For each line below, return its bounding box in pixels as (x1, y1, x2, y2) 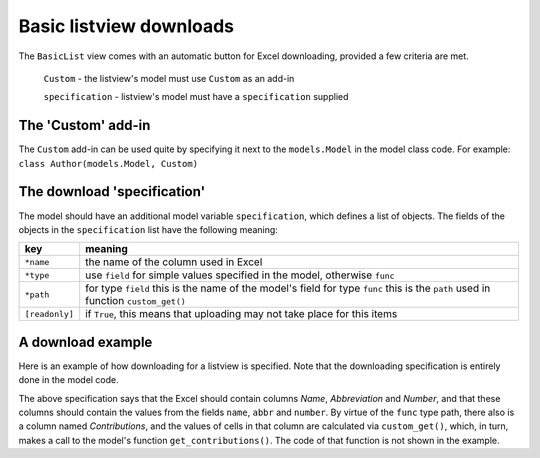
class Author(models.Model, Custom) (18, 158, 199, 169)
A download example (18, 333, 153, 350)
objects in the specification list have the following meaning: (18, 223, 279, 235)
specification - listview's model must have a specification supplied (43, 91, 349, 103)
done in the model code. (18, 374, 119, 386)
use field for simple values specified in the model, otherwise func (85, 268, 395, 282)
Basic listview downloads (18, 15, 235, 37)
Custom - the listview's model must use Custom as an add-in (43, 72, 295, 84)
